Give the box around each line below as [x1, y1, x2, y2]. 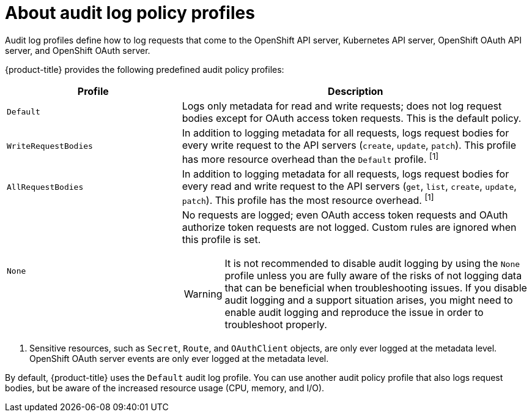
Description [328, 85, 383, 97]
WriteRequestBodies [7, 141, 93, 151]
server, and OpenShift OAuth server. [5, 45, 150, 56]
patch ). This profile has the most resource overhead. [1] [182, 192, 434, 207]
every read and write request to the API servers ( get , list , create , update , [182, 180, 517, 193]
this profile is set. [182, 233, 261, 246]
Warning [183, 288, 223, 301]
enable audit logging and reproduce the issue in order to [224, 306, 484, 319]
